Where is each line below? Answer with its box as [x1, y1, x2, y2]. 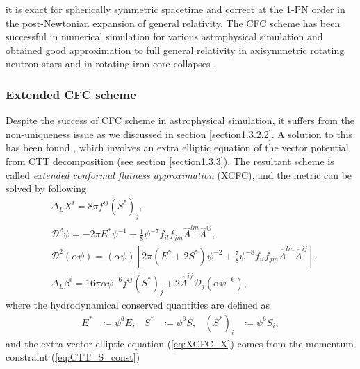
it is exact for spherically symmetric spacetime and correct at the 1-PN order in [6, 2, 345, 16]
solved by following [6, 181, 86, 196]
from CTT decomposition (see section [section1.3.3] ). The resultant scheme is [6, 153, 334, 168]
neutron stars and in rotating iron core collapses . [6, 56, 217, 71]
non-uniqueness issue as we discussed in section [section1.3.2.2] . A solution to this [6, 126, 353, 141]
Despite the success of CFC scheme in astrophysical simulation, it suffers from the [6, 113, 355, 128]
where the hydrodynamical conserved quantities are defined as [6, 298, 270, 312]
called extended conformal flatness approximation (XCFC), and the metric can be [6, 167, 352, 182]
